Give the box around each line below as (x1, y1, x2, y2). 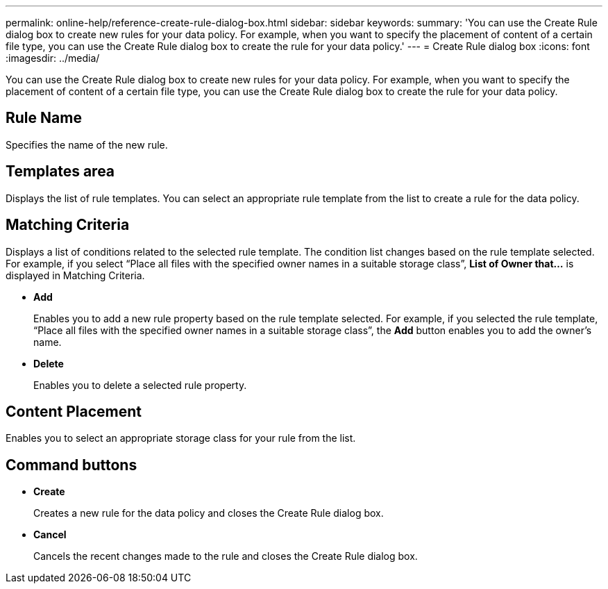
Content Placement (6, 402, 142, 420)
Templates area (6, 163, 115, 181)
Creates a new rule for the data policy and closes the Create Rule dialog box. (33, 507, 384, 520)
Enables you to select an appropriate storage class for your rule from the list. (6, 432, 356, 445)
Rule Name (6, 109, 82, 127)
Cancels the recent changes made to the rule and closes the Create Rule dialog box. (33, 550, 418, 563)
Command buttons (6, 456, 137, 474)
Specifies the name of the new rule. (6, 138, 168, 151)
